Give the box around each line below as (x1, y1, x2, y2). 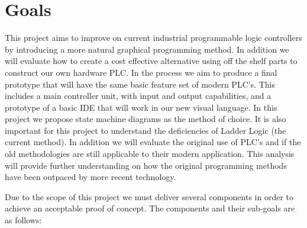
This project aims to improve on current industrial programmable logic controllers (5, 31, 302, 44)
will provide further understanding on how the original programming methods (5, 159, 287, 171)
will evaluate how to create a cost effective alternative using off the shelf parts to (5, 54, 298, 67)
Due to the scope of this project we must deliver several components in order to (5, 190, 293, 203)
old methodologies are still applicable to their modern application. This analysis (5, 147, 295, 160)
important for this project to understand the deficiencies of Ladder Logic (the (5, 124, 286, 136)
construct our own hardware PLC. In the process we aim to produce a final (5, 66, 277, 78)
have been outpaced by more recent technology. (5, 171, 176, 183)
